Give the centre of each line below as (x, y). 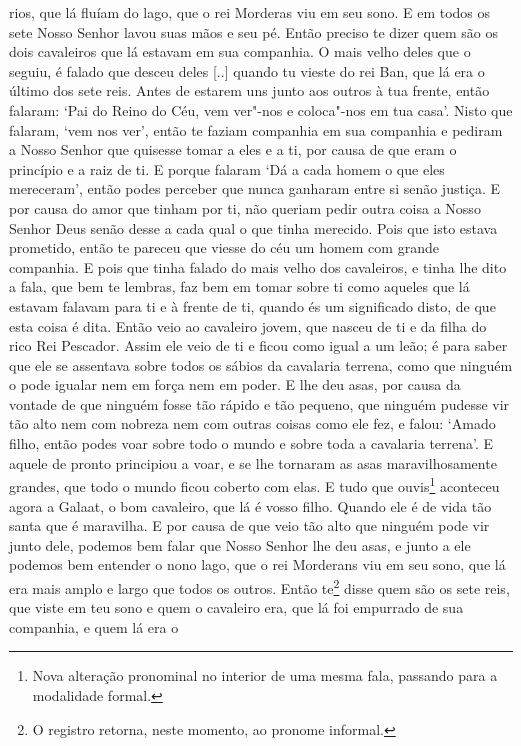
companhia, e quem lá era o (94, 626)
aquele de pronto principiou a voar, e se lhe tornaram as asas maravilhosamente (253, 462)
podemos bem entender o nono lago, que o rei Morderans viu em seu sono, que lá (257, 564)
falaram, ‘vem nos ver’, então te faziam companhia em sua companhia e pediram (256, 129)
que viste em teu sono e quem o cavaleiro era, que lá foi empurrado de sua (236, 607)
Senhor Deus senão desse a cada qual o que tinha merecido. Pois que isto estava (253, 227)
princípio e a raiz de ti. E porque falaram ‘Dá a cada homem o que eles (227, 168)
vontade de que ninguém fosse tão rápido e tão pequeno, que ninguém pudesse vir (259, 403)
